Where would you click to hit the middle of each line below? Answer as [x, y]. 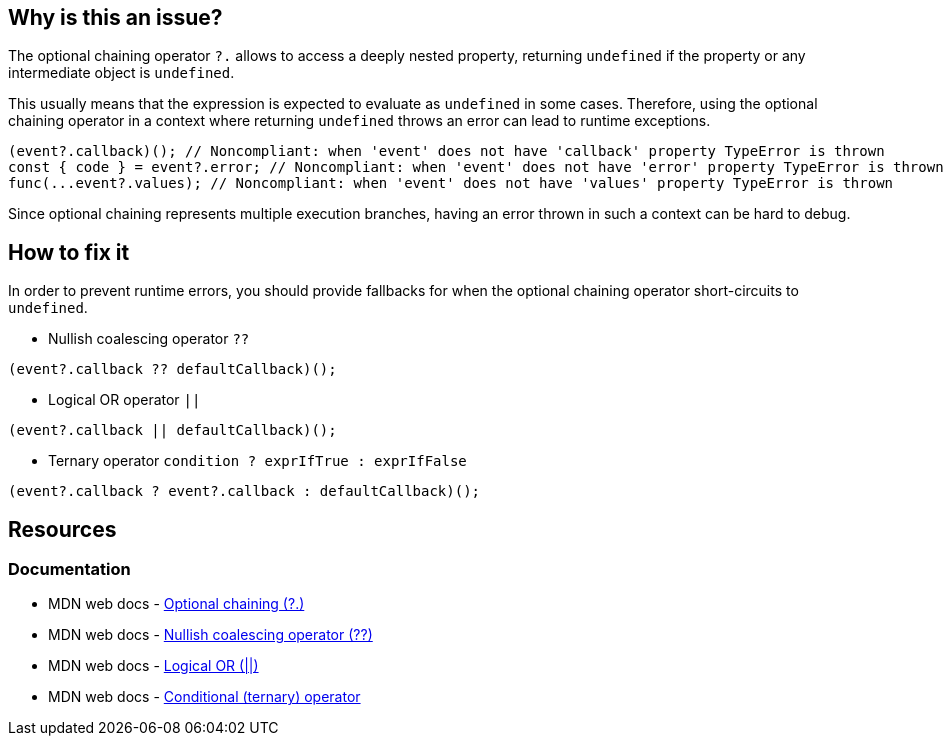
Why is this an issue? [115, 17]
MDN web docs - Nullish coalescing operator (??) [210, 635]
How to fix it [69, 252]
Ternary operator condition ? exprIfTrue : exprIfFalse [257, 461]
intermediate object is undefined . [121, 73]
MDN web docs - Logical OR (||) [153, 666]
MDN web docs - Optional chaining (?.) [176, 604]
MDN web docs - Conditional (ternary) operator [204, 697]
